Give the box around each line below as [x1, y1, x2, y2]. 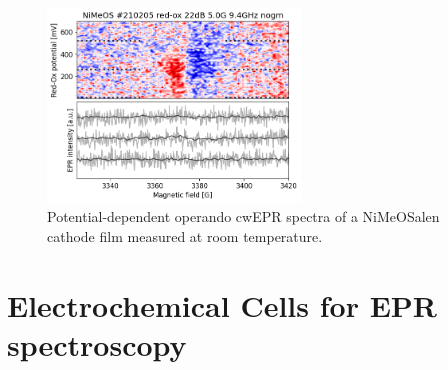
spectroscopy [7, 324, 187, 365]
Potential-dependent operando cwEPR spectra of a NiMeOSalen [47, 206, 440, 227]
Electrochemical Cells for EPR [7, 284, 437, 325]
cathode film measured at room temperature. [47, 226, 323, 247]
